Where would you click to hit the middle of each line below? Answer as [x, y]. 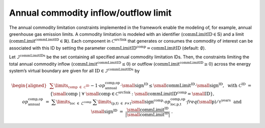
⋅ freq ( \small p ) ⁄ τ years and [214, 102]
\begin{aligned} [29, 85]
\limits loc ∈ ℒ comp [74, 102]
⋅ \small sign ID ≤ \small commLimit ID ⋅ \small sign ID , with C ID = [186, 85]
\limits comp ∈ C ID [72, 86]
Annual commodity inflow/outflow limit [90, 13]
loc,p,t [176, 104]
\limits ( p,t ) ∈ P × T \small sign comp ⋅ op [134, 102]
